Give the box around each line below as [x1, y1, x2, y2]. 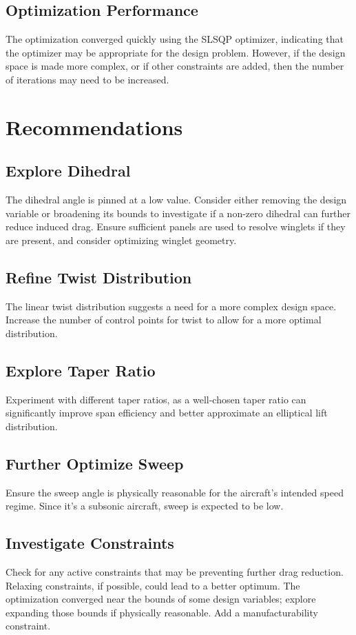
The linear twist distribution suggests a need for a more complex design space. [6, 299, 337, 313]
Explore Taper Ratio [6, 359, 156, 381]
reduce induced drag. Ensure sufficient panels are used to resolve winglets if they [6, 219, 346, 234]
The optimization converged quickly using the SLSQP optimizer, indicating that [6, 32, 344, 46]
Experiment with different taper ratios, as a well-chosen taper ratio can [6, 392, 306, 406]
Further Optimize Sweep [6, 452, 184, 474]
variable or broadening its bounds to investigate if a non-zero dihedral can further [6, 205, 351, 220]
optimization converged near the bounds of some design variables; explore [6, 592, 316, 606]
